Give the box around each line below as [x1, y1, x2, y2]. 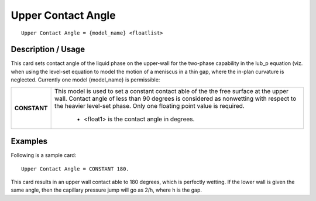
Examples [11, 137, 48, 147]
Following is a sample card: [11, 152, 77, 159]
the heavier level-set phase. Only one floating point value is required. [54, 101, 245, 110]
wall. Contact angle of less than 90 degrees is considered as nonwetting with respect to [54, 94, 297, 103]
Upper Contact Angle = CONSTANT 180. [21, 165, 130, 172]
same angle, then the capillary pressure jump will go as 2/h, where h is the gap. [11, 186, 202, 193]
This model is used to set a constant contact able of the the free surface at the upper [54, 87, 289, 95]
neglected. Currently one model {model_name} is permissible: [11, 76, 160, 83]
